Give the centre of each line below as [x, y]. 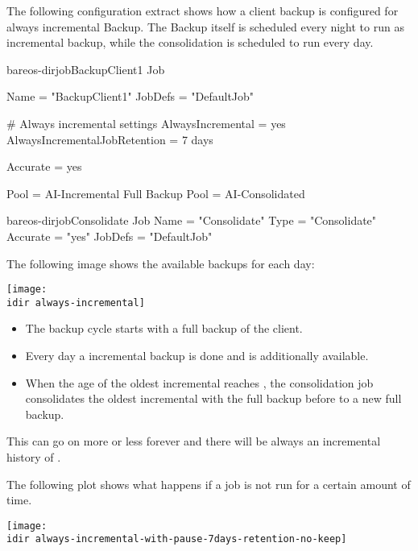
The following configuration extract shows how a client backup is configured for [203, 10]
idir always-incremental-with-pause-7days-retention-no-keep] [177, 539]
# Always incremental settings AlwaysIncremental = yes [146, 123]
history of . [34, 457]
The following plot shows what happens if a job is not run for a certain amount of [209, 484]
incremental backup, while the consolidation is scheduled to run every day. [190, 42]
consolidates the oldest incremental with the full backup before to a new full [213, 398]
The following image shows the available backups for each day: [161, 263]
